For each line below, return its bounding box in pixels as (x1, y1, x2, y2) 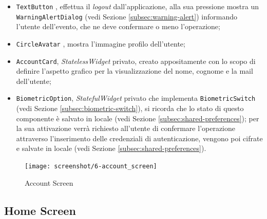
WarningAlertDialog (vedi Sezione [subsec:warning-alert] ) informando (16, 11, 237, 21)
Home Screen (4, 202, 76, 218)
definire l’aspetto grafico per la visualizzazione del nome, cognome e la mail (16, 65, 253, 76)
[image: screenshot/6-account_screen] (25, 163, 157, 170)
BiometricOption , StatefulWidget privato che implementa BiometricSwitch (16, 93, 256, 103)
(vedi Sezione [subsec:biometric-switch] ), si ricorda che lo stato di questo (16, 103, 244, 114)
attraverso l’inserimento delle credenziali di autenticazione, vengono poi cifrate (16, 133, 263, 143)
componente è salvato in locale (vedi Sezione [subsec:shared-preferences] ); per (16, 113, 259, 123)
